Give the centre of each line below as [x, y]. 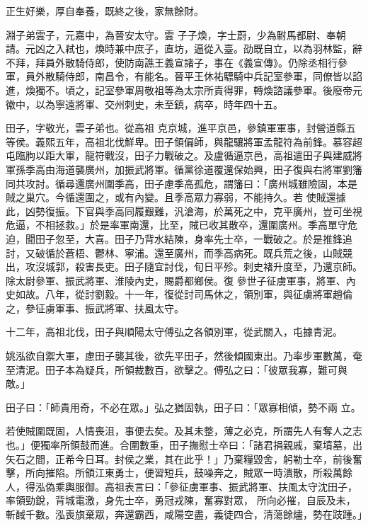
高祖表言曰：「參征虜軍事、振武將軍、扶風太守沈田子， [231, 486]
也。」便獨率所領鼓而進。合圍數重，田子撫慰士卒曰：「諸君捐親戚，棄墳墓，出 [184, 445]
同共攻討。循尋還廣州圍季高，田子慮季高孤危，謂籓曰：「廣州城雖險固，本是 [182, 183]
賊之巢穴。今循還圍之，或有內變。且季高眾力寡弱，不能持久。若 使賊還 [171, 197]
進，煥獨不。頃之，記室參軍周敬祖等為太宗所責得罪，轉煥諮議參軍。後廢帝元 [184, 90]
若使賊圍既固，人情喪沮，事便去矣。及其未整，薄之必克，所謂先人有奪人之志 [184, 431]
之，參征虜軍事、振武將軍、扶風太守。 [95, 308]
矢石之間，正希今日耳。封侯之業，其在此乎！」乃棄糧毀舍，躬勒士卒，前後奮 [184, 458]
